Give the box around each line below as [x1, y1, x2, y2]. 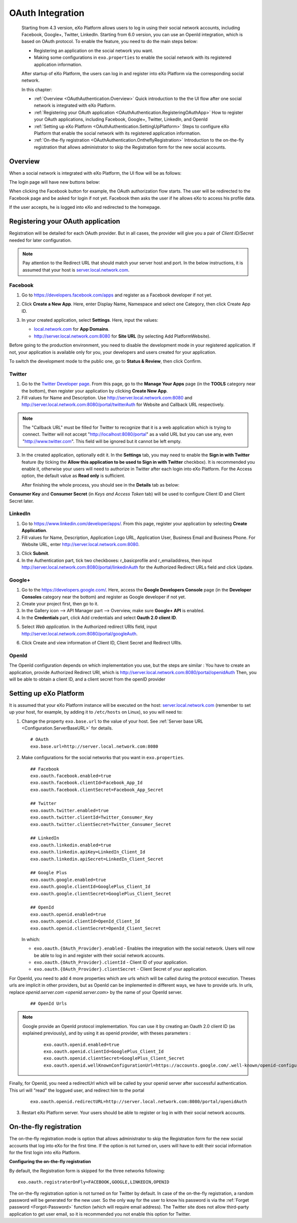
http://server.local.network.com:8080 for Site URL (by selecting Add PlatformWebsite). [34, 333, 211, 339]
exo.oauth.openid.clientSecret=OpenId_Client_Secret [30, 926, 161, 931]
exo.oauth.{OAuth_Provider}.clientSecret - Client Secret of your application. [34, 966, 207, 972]
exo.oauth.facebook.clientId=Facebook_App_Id [30, 780, 143, 785]
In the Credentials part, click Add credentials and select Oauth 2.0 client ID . [21, 614, 178, 621]
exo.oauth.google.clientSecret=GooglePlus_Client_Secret [30, 891, 172, 896]
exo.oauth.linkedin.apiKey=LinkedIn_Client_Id [30, 849, 146, 855]
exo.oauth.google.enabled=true [30, 877, 106, 882]
